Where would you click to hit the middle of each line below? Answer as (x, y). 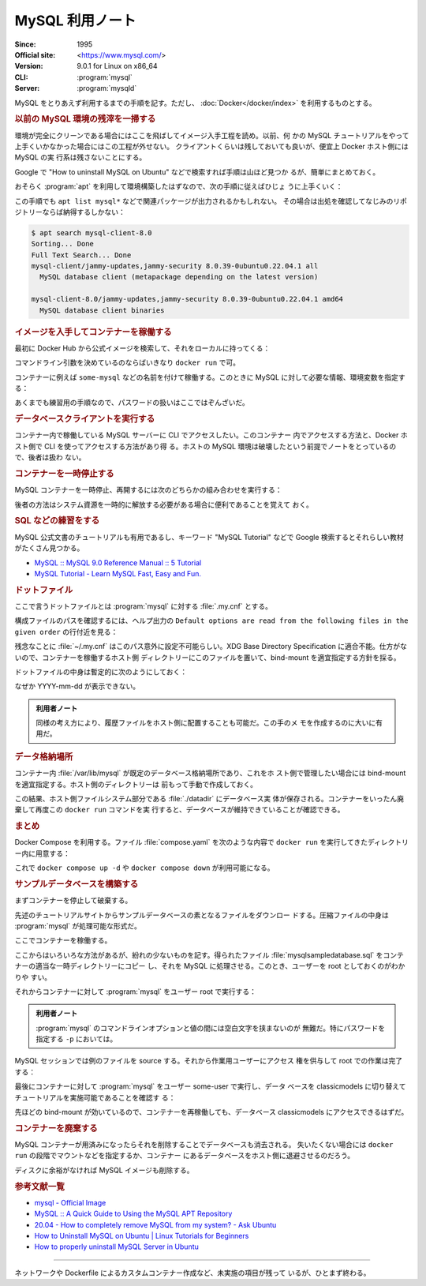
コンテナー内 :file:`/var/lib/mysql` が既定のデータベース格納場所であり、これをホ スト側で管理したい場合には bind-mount (210, 773)
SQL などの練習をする (57, 521)
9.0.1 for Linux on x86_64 (117, 66)
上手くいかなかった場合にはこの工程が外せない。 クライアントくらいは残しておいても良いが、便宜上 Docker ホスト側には (212, 146)
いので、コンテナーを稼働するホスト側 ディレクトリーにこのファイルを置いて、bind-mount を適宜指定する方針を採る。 (207, 657)
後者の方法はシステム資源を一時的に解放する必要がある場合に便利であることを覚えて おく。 (164, 504)
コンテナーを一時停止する (64, 474)
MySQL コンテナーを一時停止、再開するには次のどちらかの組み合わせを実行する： (149, 490)
